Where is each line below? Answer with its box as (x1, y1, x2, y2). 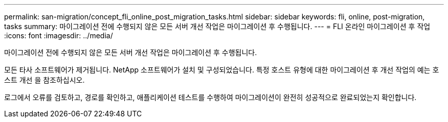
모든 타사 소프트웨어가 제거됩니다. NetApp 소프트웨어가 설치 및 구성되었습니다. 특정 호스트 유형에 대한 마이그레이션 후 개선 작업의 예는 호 (4, 65, 439, 74)
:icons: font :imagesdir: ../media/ (4, 31, 113, 40)
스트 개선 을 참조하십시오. (4, 76, 85, 84)
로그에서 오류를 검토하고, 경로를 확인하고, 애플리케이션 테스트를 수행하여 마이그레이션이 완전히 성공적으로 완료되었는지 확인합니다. (4, 93, 417, 102)
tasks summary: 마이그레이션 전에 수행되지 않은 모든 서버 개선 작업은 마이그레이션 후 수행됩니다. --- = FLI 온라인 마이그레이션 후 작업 (4, 22, 431, 31)
